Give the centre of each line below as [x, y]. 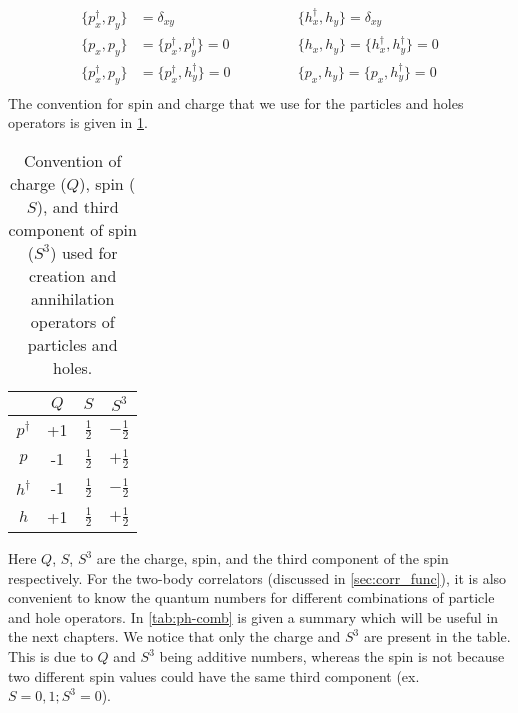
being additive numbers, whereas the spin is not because [332, 656]
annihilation [72, 299]
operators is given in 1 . [78, 122]
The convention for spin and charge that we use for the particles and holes [236, 102]
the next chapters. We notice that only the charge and [174, 636]
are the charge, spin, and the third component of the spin [272, 558]
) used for [84, 253]
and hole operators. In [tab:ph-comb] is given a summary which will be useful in [253, 616]
